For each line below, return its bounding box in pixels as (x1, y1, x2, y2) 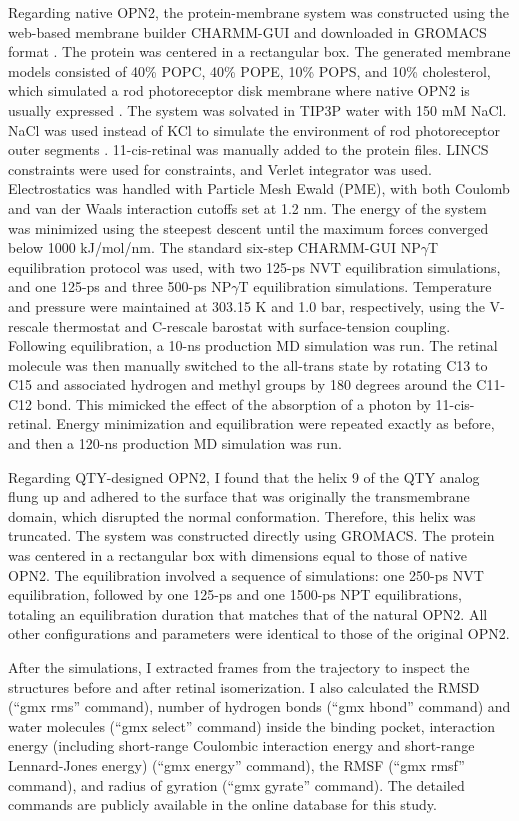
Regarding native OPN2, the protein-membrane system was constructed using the (8, 2, 510, 22)
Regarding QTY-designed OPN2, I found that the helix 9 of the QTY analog (8, 466, 480, 487)
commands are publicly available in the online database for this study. (8, 794, 437, 815)
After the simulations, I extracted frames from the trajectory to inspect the (8, 657, 470, 677)
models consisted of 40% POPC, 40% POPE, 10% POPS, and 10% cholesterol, (8, 60, 491, 81)
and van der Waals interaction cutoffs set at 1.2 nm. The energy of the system (8, 197, 487, 218)
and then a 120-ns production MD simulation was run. (8, 433, 342, 454)
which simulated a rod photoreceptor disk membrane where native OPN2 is (8, 80, 470, 101)
